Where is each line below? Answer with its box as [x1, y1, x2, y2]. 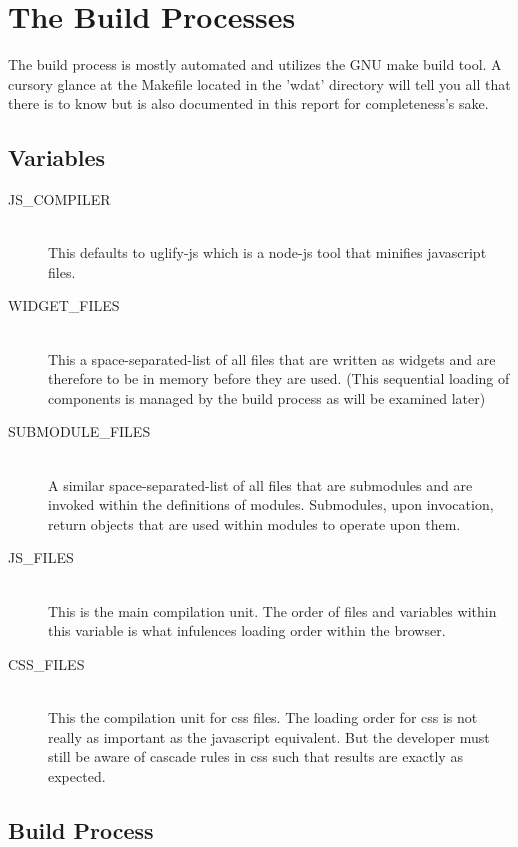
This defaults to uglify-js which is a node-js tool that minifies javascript [48, 242, 487, 263]
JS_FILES [8, 547, 74, 568]
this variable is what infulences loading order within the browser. [48, 620, 446, 641]
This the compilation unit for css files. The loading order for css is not [48, 706, 478, 727]
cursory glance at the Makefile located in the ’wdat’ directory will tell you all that [8, 73, 511, 94]
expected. [48, 765, 106, 786]
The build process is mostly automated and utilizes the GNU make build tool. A [8, 54, 502, 75]
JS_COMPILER [8, 189, 111, 210]
